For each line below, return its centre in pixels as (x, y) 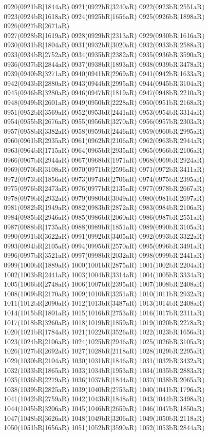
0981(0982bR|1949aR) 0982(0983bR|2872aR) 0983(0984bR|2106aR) (104, 207)
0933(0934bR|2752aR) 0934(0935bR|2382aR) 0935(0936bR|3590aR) (104, 54)
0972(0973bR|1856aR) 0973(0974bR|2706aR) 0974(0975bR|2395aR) (104, 178)
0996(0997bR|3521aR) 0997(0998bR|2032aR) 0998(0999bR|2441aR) (104, 255)
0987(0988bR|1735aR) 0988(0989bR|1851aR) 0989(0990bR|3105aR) (104, 226)
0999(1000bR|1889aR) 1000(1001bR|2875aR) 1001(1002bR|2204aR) (104, 265)
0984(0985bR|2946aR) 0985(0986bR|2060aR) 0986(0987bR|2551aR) (104, 217)
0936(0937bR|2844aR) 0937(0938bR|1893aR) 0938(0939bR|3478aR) (104, 64)
